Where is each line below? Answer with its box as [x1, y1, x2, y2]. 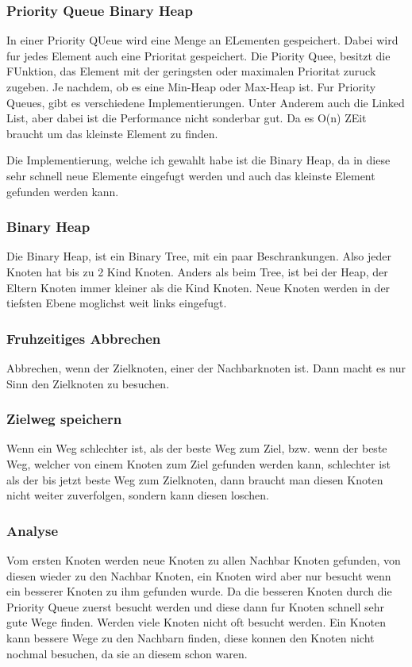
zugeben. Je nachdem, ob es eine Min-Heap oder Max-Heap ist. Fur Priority [6, 79, 376, 94]
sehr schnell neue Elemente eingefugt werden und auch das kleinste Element [6, 167, 375, 183]
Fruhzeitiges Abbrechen [6, 328, 161, 348]
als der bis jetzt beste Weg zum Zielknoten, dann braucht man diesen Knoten [6, 471, 383, 488]
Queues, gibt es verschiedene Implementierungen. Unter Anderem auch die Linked [6, 94, 405, 110]
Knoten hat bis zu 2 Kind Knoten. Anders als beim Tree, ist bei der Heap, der [6, 263, 388, 280]
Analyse [6, 520, 59, 540]
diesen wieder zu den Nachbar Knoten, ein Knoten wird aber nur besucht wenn [6, 567, 391, 584]
